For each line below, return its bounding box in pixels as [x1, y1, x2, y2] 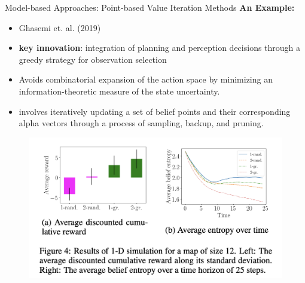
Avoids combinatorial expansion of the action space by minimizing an [19, 73, 273, 86]
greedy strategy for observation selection [19, 53, 167, 65]
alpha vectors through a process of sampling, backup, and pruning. [19, 117, 264, 129]
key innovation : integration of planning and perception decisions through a [19, 41, 301, 54]
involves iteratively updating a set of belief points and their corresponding [19, 105, 291, 117]
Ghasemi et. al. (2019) [19, 21, 101, 34]
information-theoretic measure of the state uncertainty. [19, 84, 220, 97]
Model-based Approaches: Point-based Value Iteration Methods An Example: [5, 1, 295, 13]
